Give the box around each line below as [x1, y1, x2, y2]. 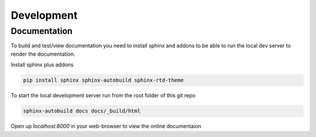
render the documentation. [11, 50, 75, 57]
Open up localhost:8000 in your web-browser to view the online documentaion [11, 123, 202, 130]
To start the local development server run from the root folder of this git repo [11, 92, 196, 99]
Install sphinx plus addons [11, 61, 74, 68]
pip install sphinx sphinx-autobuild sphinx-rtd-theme [23, 77, 184, 84]
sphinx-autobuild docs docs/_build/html [23, 108, 140, 114]
